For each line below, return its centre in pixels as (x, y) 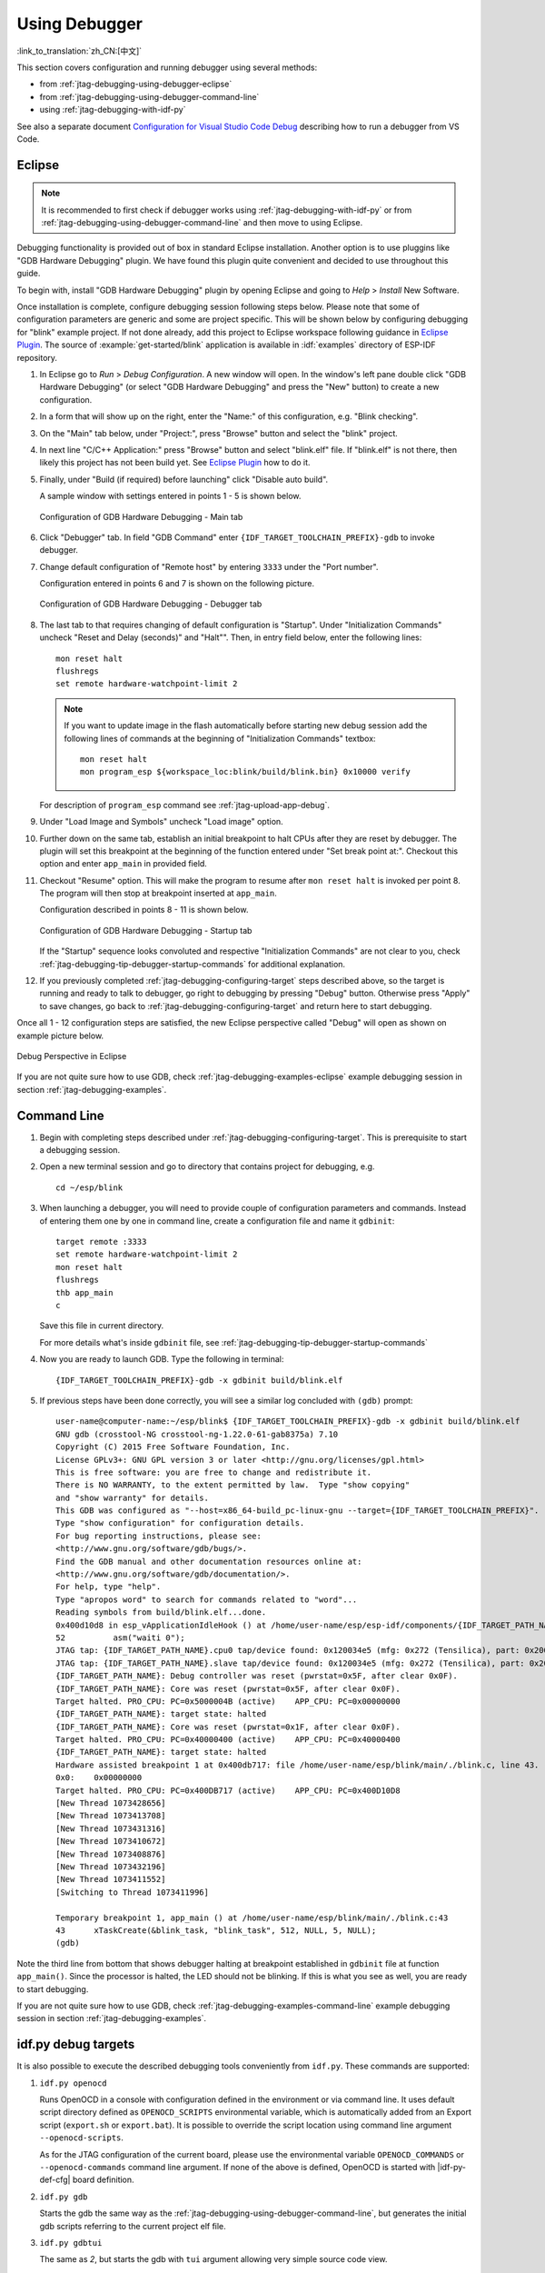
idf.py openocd (74, 2083)
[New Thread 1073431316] (111, 1828)
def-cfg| (55, 2180)
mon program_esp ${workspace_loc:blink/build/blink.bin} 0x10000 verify (245, 772)
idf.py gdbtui (71, 2243)
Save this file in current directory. (102, 1326)
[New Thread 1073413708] (111, 1816)
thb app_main (84, 1292)
